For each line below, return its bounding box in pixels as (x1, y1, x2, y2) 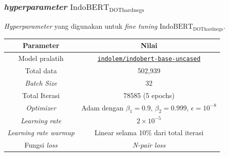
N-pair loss (132, 140, 166, 150)
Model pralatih (18, 53, 64, 63)
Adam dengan (81, 102, 124, 112)
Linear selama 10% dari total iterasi (94, 127, 204, 138)
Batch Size (25, 77, 57, 88)
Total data (25, 65, 57, 76)
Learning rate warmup (7, 127, 75, 138)
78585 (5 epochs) (123, 90, 175, 100)
